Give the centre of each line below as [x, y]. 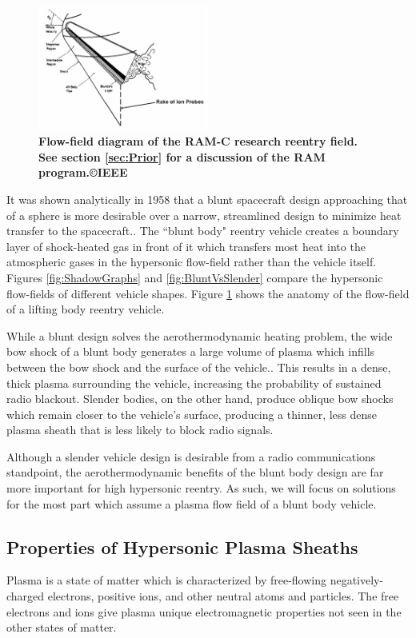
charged [26, 596]
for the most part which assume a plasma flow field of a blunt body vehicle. [192, 503]
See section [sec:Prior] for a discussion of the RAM [182, 156]
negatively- [357, 580]
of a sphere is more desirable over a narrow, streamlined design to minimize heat [204, 215]
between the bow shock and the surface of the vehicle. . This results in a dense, [199, 367]
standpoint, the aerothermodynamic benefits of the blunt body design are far [195, 472]
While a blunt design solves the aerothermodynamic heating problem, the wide [200, 335]
